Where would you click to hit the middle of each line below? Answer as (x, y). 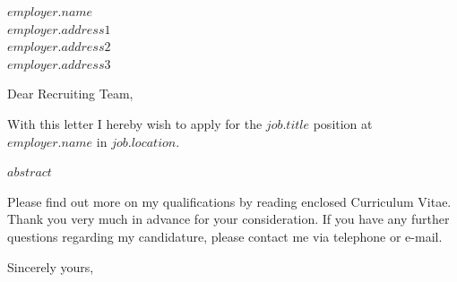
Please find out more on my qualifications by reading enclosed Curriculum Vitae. (229, 201)
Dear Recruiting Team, (70, 94)
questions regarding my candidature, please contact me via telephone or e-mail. (225, 236)
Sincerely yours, (51, 266)
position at (343, 123)
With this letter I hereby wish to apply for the (135, 123)
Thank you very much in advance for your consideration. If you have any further (228, 219)
